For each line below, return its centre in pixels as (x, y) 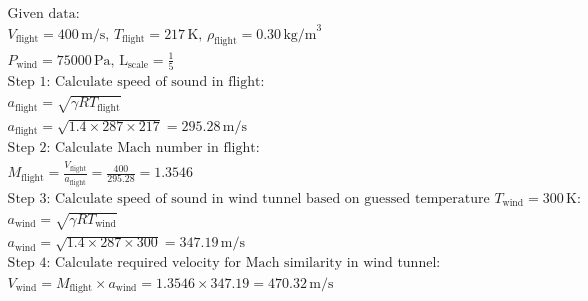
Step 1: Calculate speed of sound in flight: (136, 82)
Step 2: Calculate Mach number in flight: (133, 148)
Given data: (43, 14)
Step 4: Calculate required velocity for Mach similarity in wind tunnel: (224, 263)
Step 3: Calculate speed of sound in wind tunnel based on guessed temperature (248, 198)
